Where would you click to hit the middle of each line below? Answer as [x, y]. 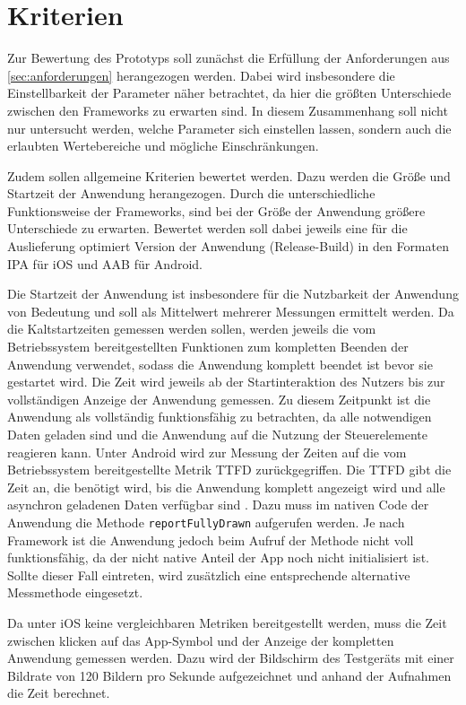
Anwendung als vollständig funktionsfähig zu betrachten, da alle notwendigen [220, 417]
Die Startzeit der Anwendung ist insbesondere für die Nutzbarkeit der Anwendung [233, 294]
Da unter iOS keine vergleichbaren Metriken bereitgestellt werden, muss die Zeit [227, 622]
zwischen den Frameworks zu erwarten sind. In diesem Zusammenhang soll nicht [228, 110]
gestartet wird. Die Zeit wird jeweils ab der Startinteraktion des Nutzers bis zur [226, 382]
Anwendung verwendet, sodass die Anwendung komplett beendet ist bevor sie [220, 364]
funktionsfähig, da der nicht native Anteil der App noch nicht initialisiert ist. [218, 557]
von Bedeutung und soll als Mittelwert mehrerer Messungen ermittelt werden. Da [231, 311]
